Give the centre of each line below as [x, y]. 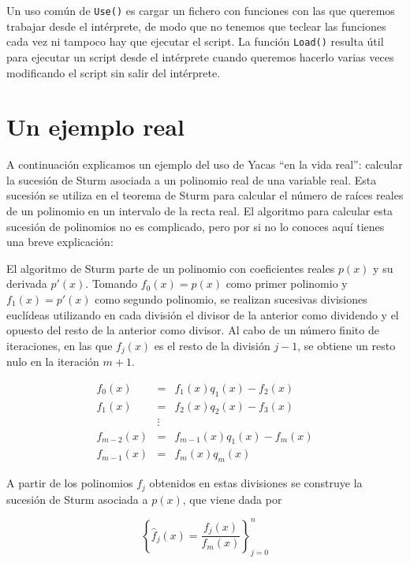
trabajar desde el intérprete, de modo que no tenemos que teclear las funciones [196, 26]
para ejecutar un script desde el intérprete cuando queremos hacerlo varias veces [200, 56]
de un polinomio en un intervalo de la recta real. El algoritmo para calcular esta [200, 211]
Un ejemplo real [95, 127]
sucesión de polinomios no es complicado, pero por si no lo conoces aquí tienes [196, 226]
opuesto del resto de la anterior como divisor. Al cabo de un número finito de [193, 330]
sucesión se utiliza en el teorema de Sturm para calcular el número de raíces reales [205, 195]
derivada [27, 283]
